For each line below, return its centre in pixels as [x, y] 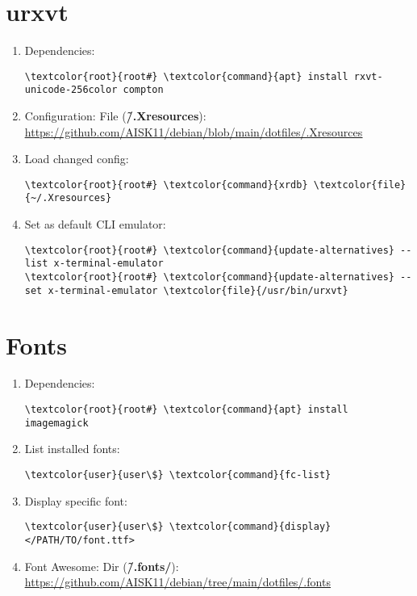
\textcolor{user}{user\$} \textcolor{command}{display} [178, 527]
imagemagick [56, 423]
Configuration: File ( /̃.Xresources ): [115, 116]
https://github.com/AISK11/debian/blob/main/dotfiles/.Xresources [194, 131]
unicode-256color [71, 90]
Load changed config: [77, 159]
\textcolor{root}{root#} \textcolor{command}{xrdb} [166, 185]
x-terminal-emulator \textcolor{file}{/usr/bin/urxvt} [198, 290]
